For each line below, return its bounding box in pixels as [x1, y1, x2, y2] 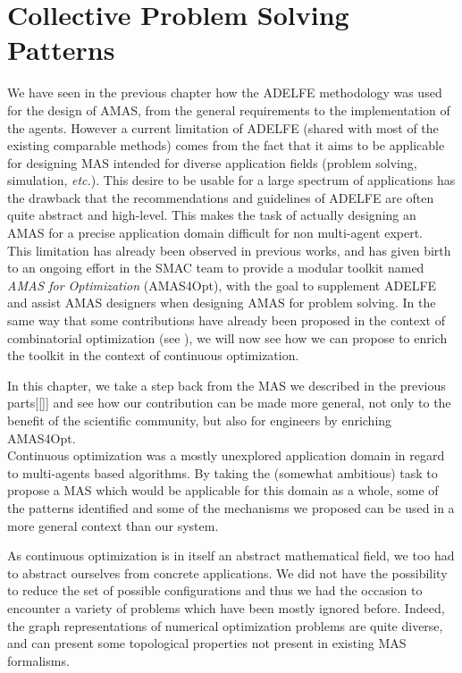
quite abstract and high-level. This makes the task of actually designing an [7, 206, 416, 224]
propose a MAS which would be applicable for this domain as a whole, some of [7, 481, 439, 500]
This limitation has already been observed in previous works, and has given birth [7, 240, 451, 259]
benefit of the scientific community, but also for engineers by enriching [7, 411, 392, 429]
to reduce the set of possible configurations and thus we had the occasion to [7, 581, 423, 600]
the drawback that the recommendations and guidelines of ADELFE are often [7, 188, 434, 206]
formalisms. [7, 651, 70, 669]
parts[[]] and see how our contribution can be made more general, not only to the [7, 393, 451, 412]
